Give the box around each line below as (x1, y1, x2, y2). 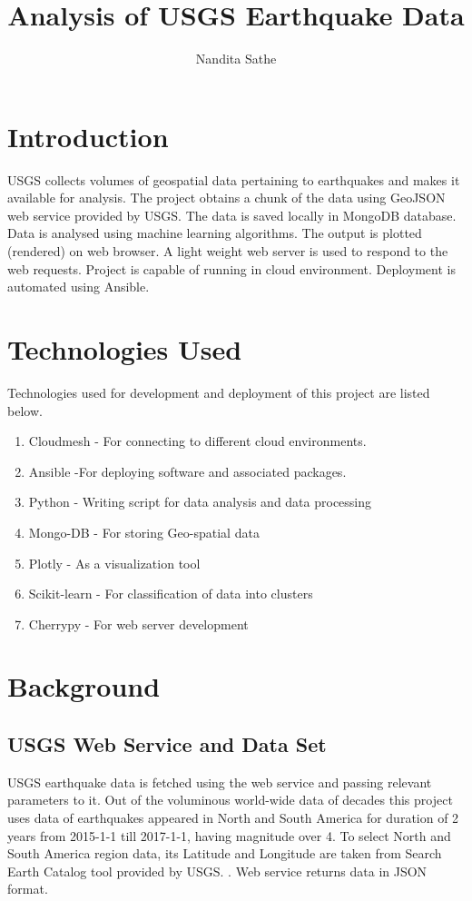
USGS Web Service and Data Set (7, 730, 327, 758)
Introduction (7, 117, 169, 154)
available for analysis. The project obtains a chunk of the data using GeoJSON (7, 188, 446, 207)
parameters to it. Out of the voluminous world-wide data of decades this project (7, 790, 453, 809)
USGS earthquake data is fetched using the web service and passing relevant (7, 772, 432, 791)
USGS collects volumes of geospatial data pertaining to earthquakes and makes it (7, 170, 460, 189)
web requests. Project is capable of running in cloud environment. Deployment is (7, 259, 456, 278)
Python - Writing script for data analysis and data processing (28, 492, 372, 511)
